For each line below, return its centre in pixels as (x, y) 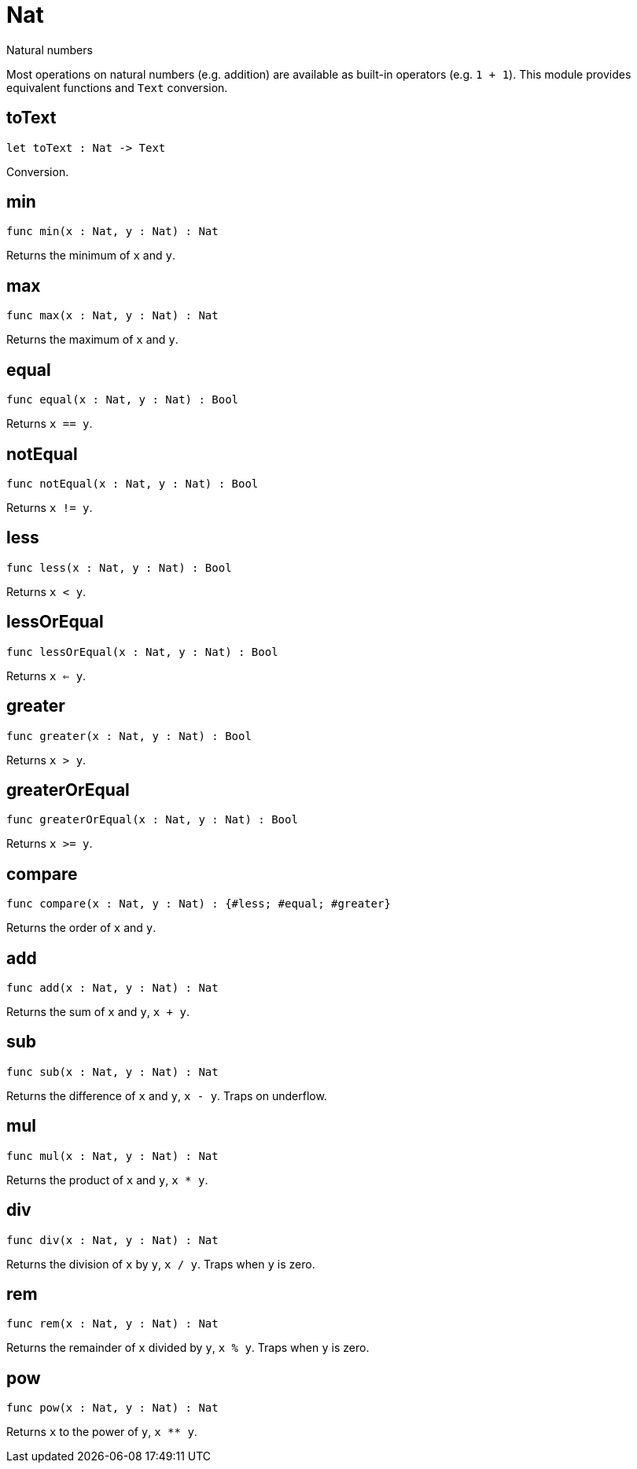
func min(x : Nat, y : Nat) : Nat (112, 232)
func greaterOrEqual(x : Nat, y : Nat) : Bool (152, 820)
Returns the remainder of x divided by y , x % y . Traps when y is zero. (188, 1348)
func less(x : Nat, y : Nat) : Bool (119, 567)
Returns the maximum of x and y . (92, 340)
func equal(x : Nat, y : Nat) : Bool (123, 400)
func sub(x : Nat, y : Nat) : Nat (112, 1071)
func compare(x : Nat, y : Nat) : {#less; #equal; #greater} (199, 904)
